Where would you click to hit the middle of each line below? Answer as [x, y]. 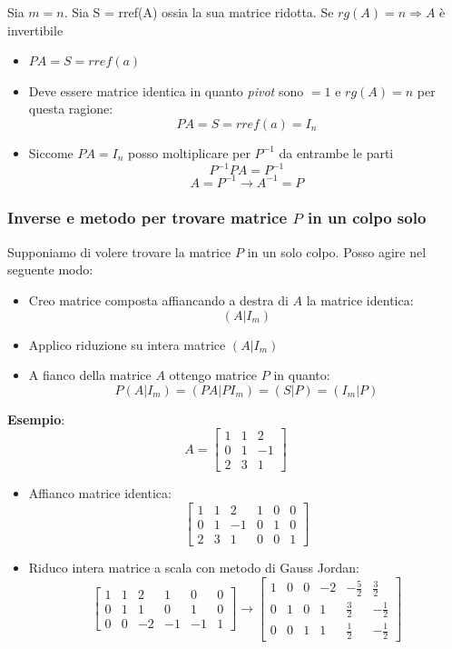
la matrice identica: [360, 300]
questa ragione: [71, 109]
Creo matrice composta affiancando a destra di [158, 300]
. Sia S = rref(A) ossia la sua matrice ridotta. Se [199, 12]
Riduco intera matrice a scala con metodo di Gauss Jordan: [194, 568]
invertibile [35, 30]
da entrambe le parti [336, 152]
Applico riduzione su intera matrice [127, 344]
